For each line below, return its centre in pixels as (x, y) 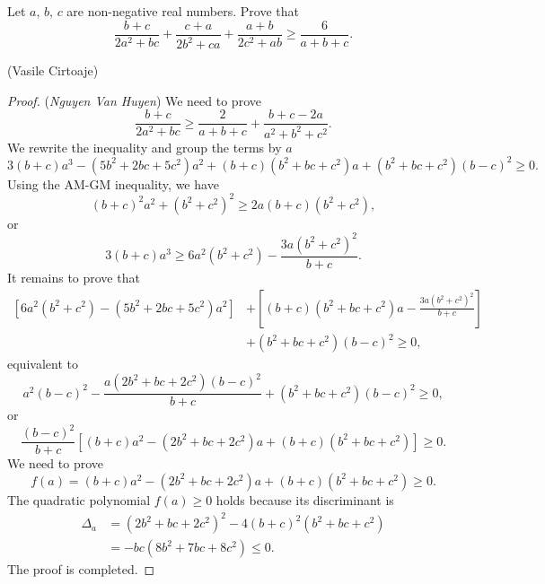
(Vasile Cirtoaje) (53, 70)
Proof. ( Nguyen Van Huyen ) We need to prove (134, 100)
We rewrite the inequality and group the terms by (145, 147)
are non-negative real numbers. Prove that (183, 11)
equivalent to (43, 364)
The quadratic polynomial (79, 499)
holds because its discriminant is (305, 499)
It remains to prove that (74, 277)
